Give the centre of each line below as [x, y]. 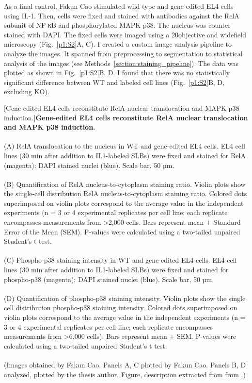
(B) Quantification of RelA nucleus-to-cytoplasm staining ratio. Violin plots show [125, 184]
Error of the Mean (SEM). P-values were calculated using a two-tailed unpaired [122, 231]
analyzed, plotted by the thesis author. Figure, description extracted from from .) [125, 374]
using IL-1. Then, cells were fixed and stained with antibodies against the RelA [122, 15]
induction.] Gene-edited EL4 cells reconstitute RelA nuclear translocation [126, 117]
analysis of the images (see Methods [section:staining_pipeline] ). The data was [121, 63]
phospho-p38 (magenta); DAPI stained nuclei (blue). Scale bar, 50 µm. [109, 279]
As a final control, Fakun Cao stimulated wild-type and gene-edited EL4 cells [119, 6]
